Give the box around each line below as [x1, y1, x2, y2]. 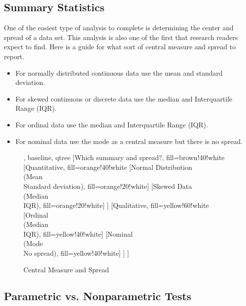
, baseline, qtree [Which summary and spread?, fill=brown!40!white [23, 152, 225, 163]
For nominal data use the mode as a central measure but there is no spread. [15, 136, 243, 146]
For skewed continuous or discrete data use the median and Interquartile [15, 93, 232, 103]
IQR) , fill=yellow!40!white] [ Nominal [23, 228, 133, 239]
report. [4, 51, 24, 61]
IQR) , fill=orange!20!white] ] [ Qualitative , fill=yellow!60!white [23, 200, 209, 210]
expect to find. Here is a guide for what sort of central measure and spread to [4, 41, 236, 52]
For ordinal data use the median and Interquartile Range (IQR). [15, 119, 208, 129]
